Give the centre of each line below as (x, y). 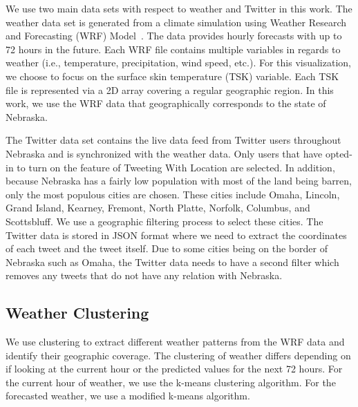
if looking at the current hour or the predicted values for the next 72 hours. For (174, 369)
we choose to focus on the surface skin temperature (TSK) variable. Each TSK (172, 76)
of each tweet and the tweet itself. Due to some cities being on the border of (167, 248)
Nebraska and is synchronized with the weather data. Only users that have (164, 153)
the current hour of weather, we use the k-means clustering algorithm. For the (171, 382)
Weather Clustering (77, 313)
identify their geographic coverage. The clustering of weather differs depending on (178, 355)
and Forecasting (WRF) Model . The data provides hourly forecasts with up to (174, 36)
